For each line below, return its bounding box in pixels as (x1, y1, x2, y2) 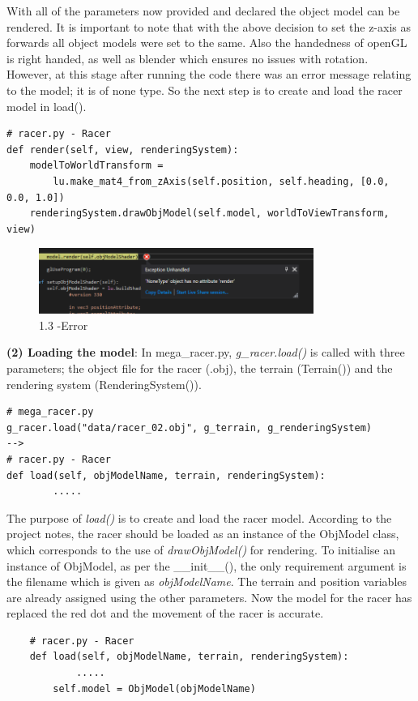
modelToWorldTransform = (29, 160, 164, 172)
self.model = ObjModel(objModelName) (53, 682, 256, 695)
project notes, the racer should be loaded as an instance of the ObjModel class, (6, 525, 399, 542)
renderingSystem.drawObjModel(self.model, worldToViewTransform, (29, 207, 390, 220)
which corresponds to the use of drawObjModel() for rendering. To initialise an (6, 541, 395, 558)
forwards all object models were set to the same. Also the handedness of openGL (6, 34, 407, 51)
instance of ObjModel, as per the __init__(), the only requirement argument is (6, 557, 407, 574)
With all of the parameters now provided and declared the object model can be (6, 2, 400, 19)
